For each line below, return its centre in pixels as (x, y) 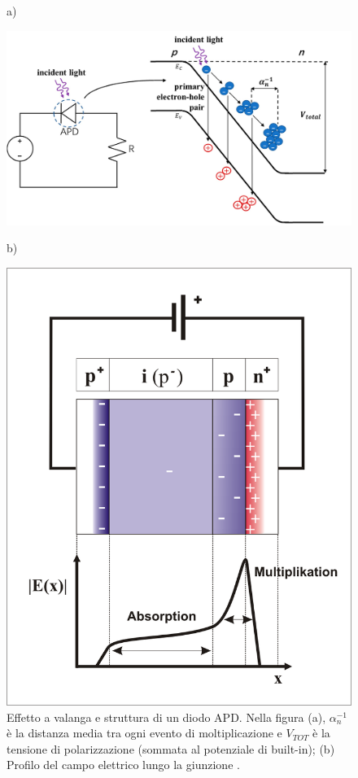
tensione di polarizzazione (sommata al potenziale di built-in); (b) (171, 748)
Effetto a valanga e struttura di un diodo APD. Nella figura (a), (166, 717)
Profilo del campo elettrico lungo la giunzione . (123, 765)
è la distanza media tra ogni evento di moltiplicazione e (144, 733)
